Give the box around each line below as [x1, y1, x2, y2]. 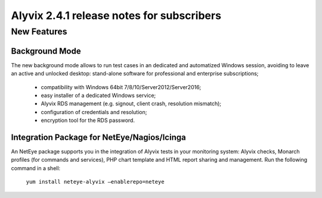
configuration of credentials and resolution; [41, 108, 147, 115]
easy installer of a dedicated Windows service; [41, 92, 156, 99]
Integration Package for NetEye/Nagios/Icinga [11, 132, 186, 142]
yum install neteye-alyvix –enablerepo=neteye [26, 178, 165, 186]
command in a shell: [11, 164, 61, 172]
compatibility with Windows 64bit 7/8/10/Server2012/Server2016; [41, 83, 202, 90]
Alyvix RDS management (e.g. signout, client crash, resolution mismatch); [41, 100, 222, 107]
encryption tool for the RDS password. [41, 117, 135, 124]
